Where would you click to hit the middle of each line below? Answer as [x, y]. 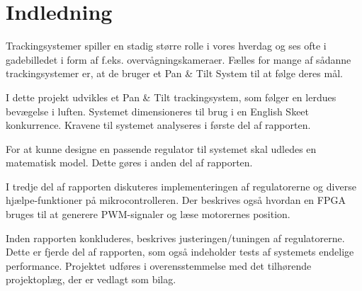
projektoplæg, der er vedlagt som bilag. [91, 279]
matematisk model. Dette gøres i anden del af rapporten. [129, 162]
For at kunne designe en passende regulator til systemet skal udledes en [161, 148]
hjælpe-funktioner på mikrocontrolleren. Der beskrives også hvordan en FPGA [176, 200]
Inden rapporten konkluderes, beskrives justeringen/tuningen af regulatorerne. [175, 238]
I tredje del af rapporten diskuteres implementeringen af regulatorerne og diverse [181, 186]
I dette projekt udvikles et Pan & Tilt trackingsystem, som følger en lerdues [171, 97]
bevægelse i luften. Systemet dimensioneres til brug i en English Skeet [158, 111]
